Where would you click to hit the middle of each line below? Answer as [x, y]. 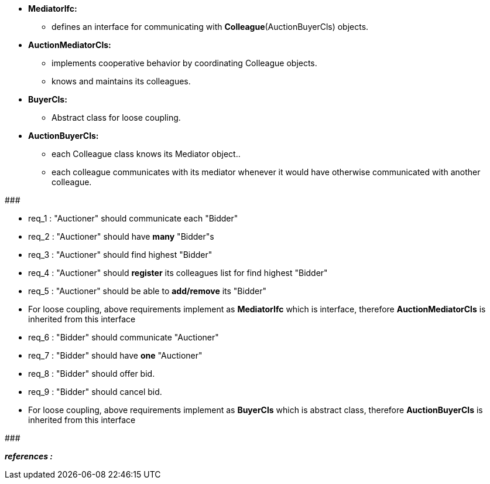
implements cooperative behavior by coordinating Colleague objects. [184, 63]
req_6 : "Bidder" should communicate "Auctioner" [124, 337]
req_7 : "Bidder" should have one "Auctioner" [115, 355]
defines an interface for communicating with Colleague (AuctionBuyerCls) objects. [210, 27]
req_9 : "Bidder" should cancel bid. [95, 392]
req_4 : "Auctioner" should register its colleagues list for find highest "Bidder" [178, 273]
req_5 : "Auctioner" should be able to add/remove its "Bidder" [148, 291]
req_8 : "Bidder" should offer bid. [92, 374]
